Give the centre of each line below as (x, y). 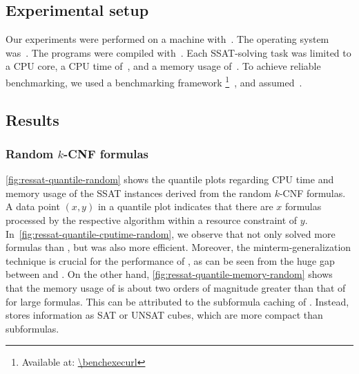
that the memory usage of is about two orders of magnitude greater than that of (176, 287)
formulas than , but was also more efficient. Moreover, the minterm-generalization (178, 247)
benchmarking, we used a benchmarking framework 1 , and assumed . (154, 81)
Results (32, 119)
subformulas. (32, 328)
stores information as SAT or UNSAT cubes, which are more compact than (164, 315)
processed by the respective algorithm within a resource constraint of (152, 220)
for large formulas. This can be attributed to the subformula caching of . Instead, (177, 301)
